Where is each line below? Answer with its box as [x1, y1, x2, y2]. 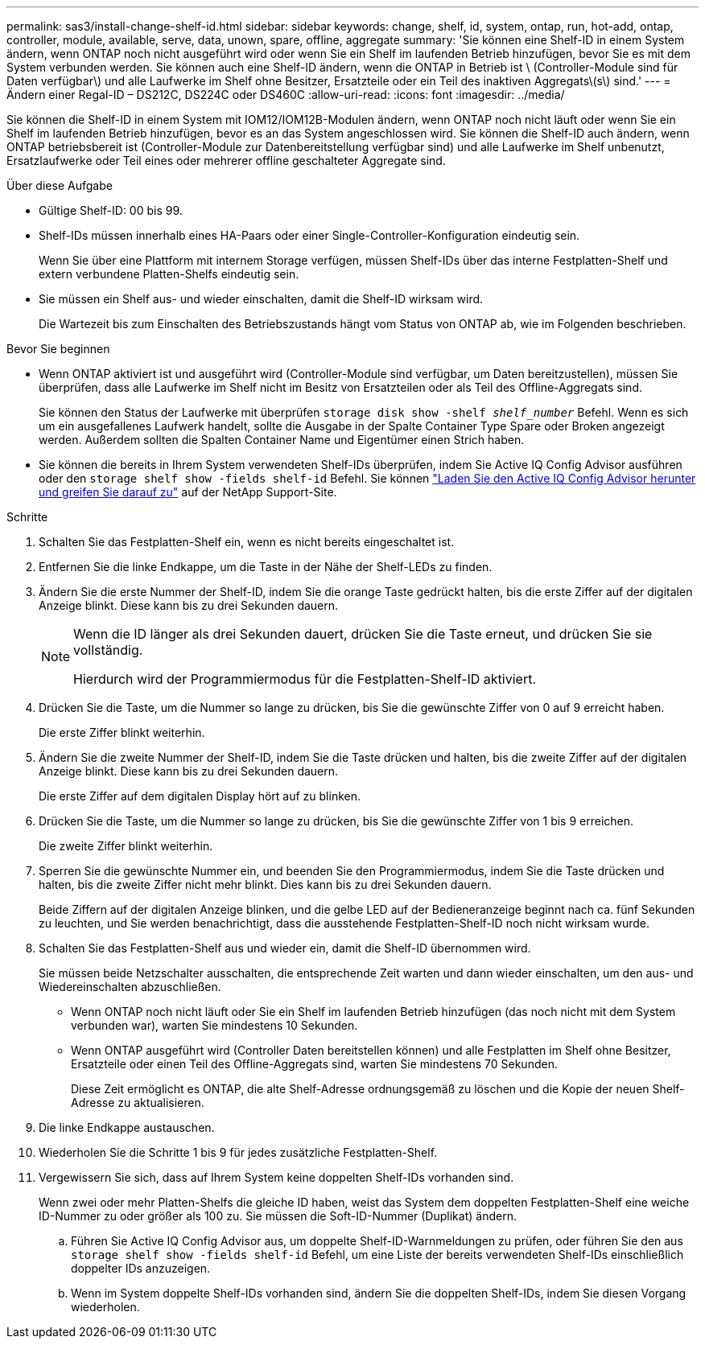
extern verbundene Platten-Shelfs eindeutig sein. [39, 267, 299, 281]
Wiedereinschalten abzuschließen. [39, 980, 221, 993]
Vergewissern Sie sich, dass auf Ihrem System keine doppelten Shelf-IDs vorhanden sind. [39, 1170, 514, 1184]
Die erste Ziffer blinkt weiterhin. [39, 726, 205, 739]
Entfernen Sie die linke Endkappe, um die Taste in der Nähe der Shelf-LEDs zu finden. [39, 560, 493, 574]
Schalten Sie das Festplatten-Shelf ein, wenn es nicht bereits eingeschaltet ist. [39, 535, 455, 549]
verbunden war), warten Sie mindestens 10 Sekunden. [71, 1018, 358, 1032]
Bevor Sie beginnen [6, 342, 110, 356]
